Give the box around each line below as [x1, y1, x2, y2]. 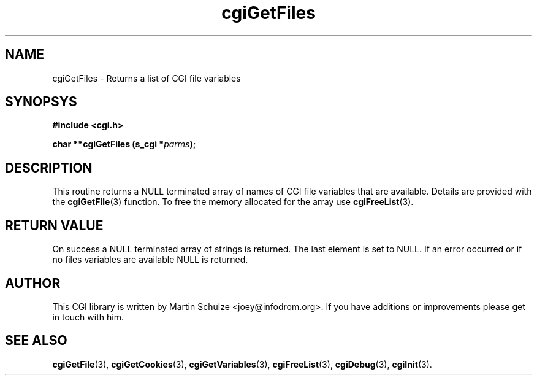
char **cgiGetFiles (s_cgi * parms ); [52, 139, 196, 150]
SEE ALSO [5, 333, 67, 349]
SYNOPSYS [5, 94, 77, 110]
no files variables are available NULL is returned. [52, 254, 248, 265]
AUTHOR [5, 275, 61, 291]
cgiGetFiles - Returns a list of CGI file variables [52, 72, 241, 83]
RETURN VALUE [5, 217, 104, 233]
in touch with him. [52, 311, 124, 322]
